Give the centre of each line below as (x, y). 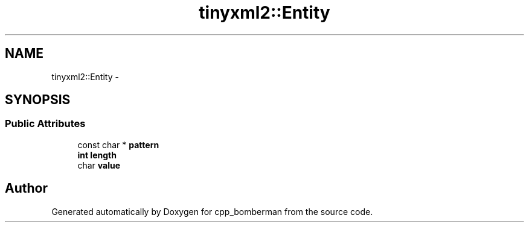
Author (26, 188)
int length (97, 155)
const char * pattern (118, 145)
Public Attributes (45, 124)
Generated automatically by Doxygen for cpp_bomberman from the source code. (212, 211)
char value (99, 165)
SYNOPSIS (38, 100)
